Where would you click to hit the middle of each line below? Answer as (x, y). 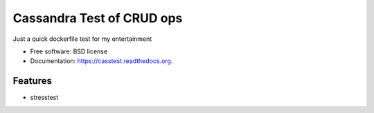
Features (32, 81)
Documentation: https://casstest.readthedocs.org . (101, 61)
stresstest (44, 98)
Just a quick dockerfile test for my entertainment (82, 39)
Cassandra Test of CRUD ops (98, 18)
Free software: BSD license (69, 51)
